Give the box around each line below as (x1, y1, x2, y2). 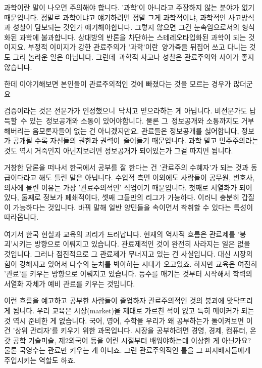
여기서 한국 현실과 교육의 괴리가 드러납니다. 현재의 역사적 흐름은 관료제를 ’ (4, 228, 240, 239)
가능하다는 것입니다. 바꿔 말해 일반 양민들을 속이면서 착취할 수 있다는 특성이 (13, 201, 253, 212)
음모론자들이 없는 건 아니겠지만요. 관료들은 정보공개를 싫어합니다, (32, 125, 239, 136)
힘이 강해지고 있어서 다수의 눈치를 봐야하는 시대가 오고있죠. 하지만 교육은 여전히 (4, 258, 257, 269)
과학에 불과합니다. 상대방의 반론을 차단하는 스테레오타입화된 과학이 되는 (19, 31, 246, 42)
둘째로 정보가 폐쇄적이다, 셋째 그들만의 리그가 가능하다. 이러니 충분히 (21, 192, 239, 202)
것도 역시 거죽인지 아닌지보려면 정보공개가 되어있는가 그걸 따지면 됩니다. (4, 145, 233, 155)
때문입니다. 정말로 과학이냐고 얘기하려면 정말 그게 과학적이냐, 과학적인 (4, 12, 226, 22)
